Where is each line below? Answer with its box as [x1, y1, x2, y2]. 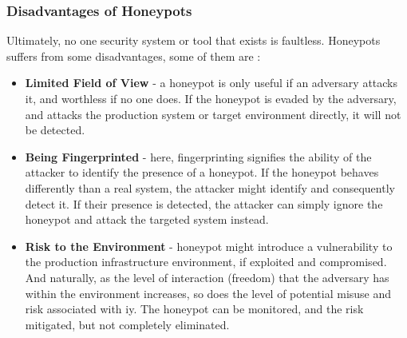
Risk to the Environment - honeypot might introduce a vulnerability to [25, 237, 393, 254]
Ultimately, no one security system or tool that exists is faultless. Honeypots [6, 32, 381, 49]
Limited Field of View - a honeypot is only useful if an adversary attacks [25, 74, 398, 91]
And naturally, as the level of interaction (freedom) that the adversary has [25, 268, 389, 285]
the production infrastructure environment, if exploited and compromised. [25, 253, 387, 270]
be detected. [25, 121, 85, 138]
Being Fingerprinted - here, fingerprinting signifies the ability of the [25, 148, 372, 165]
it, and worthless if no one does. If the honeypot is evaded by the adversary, [25, 90, 397, 106]
